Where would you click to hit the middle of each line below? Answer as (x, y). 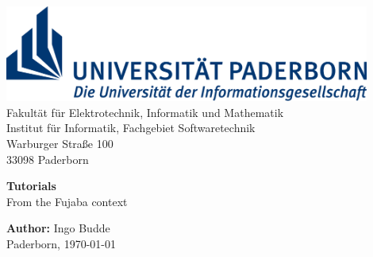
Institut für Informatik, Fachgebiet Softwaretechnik (131, 128)
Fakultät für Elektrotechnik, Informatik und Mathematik (145, 112)
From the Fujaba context (67, 201)
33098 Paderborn (48, 159)
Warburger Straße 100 (60, 143)
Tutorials (31, 186)
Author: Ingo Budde (58, 228)
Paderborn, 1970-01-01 (61, 243)
